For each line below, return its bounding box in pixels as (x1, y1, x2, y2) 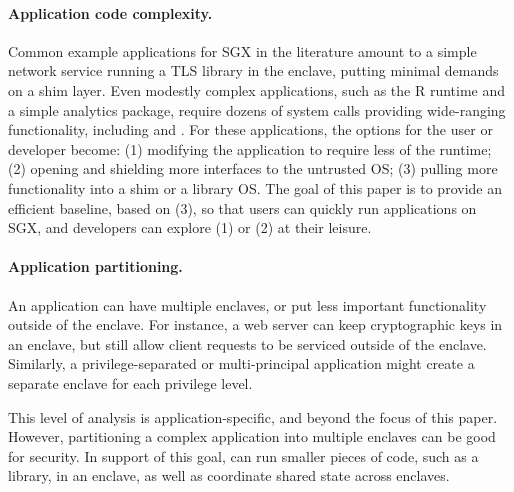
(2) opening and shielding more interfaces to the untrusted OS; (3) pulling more (8, 158, 498, 179)
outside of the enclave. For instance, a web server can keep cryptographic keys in (8, 314, 503, 335)
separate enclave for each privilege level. (8, 372, 253, 393)
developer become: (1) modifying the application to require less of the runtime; (8, 138, 492, 159)
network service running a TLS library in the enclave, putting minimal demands (8, 60, 499, 81)
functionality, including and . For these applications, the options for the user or (8, 119, 493, 140)
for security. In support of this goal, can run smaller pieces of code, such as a (8, 445, 479, 466)
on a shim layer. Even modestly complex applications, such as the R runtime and (8, 79, 506, 100)
